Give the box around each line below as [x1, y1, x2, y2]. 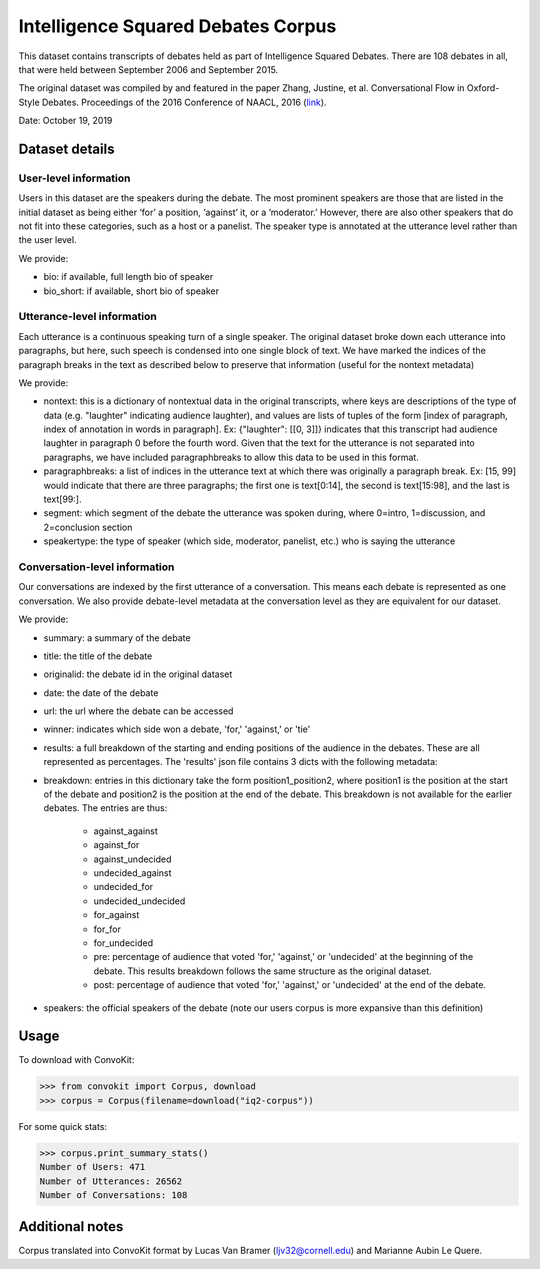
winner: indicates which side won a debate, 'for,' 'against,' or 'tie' [43, 723, 311, 735]
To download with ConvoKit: [18, 1054, 135, 1066]
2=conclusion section [43, 521, 133, 533]
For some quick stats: [18, 1120, 108, 1132]
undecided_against [93, 867, 172, 879]
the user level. [18, 234, 77, 246]
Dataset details [18, 140, 115, 157]
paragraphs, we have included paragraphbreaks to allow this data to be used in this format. [43, 451, 419, 463]
